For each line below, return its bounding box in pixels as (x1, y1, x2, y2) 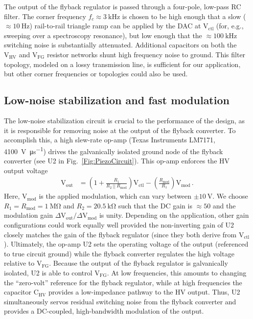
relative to (4, 258, 35, 268)
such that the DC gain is (118, 200, 192, 210)
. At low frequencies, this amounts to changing (107, 267, 247, 277)
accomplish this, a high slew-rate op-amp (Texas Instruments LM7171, (4, 135, 215, 145)
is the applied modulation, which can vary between (39, 191, 192, 201)
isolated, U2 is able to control (4, 267, 92, 277)
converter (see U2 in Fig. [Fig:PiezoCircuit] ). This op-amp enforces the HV (4, 155, 230, 165)
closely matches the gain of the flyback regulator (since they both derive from (4, 229, 237, 239)
